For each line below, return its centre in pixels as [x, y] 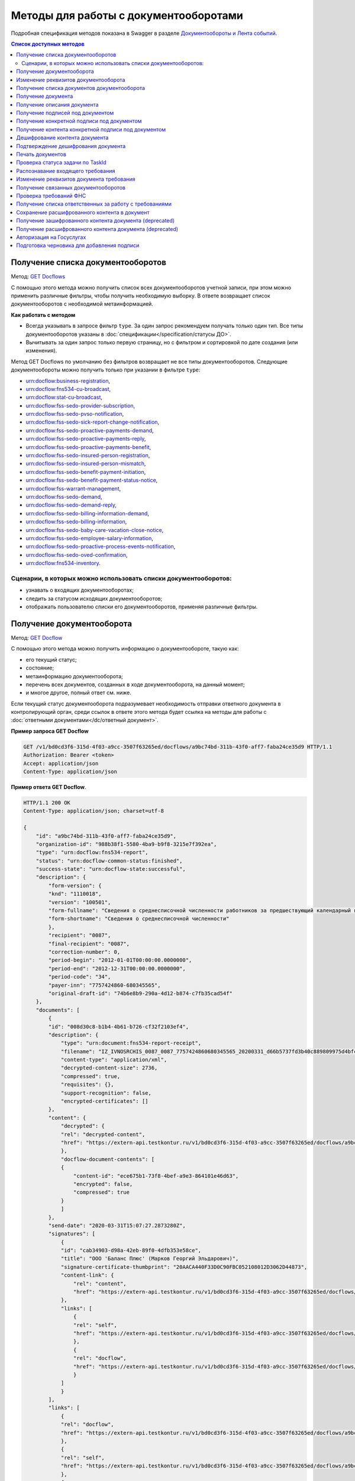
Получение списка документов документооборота [80, 88]
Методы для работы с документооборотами [127, 15]
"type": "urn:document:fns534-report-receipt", [131, 1043]
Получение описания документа [57, 104]
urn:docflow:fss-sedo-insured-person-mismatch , [86, 464]
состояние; [40, 668]
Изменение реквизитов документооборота [71, 79]
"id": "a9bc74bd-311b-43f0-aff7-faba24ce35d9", [106, 836]
